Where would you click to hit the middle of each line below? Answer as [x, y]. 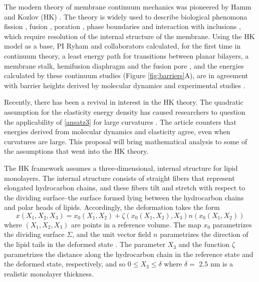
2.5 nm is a [216, 264]
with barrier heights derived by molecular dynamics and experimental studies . [125, 85]
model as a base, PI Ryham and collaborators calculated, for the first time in [122, 46]
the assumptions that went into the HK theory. [76, 151]
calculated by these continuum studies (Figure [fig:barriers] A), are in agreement [126, 75]
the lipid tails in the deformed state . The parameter [85, 244]
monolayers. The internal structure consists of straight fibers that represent [119, 178]
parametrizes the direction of [204, 234]
